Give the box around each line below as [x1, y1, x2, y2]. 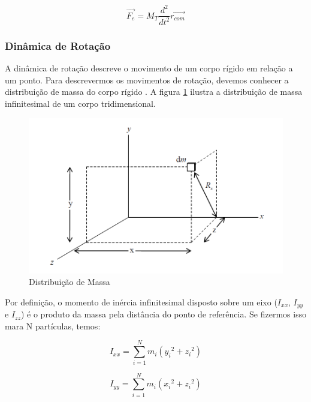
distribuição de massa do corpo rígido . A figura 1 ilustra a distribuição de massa [5, 85, 303, 98]
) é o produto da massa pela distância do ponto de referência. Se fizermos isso [20, 308, 307, 320]
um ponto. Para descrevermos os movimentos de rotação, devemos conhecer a [5, 73, 289, 86]
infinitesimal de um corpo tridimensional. [5, 97, 156, 109]
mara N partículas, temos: [5, 319, 101, 332]
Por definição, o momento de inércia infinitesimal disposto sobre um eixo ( [5, 295, 277, 308]
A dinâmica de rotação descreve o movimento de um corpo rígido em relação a [5, 62, 293, 74]
